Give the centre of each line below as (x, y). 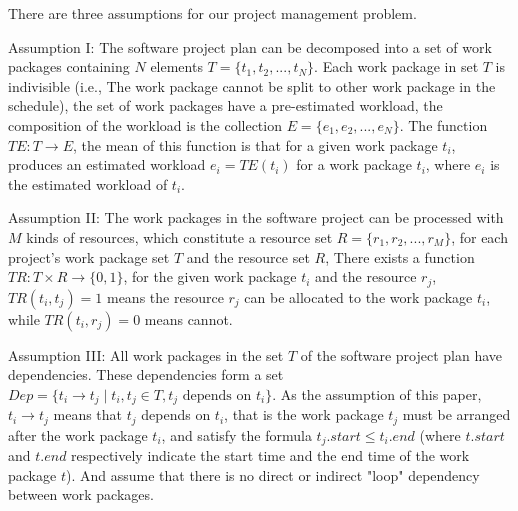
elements (176, 66)
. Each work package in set (396, 66)
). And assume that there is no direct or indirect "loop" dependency (272, 474)
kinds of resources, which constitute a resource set (179, 236)
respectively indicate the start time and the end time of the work (270, 455)
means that (88, 414)
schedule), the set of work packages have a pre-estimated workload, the (225, 105)
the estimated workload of (88, 183)
